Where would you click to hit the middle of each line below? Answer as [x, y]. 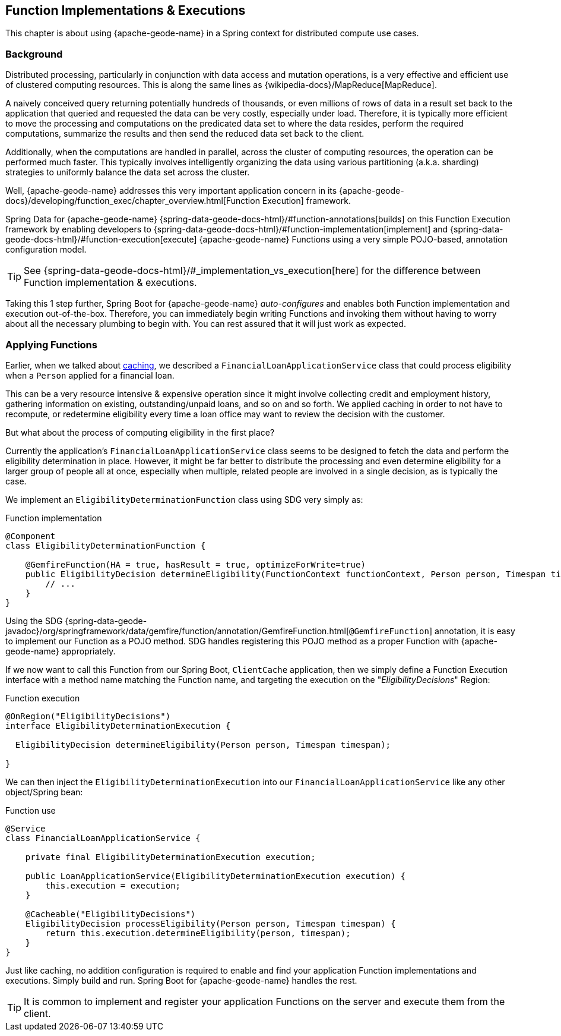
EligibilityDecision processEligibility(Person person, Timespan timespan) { [210, 923]
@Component [31, 536]
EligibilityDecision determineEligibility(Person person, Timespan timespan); [203, 744]
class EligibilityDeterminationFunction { [106, 545]
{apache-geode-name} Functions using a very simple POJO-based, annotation [354, 240]
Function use [31, 810]
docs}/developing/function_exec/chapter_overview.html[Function [133, 201]
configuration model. [46, 250]
